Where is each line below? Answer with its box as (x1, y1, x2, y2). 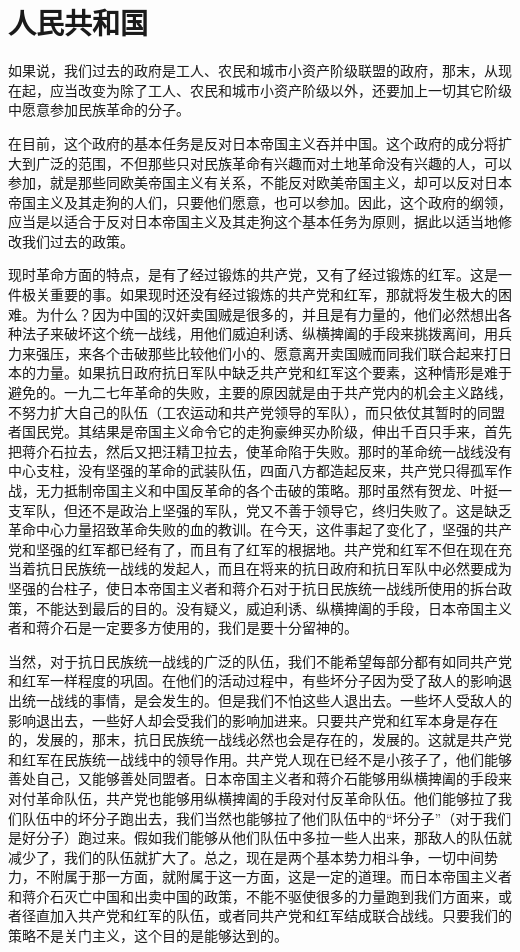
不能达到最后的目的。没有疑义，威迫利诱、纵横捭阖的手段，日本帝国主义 (35, 597, 512, 618)
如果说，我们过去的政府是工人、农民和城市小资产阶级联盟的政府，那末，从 (8, 60, 498, 81)
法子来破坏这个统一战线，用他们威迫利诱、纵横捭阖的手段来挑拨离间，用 (21, 323, 498, 344)
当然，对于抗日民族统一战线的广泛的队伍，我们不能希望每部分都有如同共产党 (8, 650, 512, 671)
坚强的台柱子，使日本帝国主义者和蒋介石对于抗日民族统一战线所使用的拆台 (8, 577, 498, 598)
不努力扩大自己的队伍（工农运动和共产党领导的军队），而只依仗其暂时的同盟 (8, 401, 505, 422)
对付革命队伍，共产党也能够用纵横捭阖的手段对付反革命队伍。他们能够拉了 (8, 787, 498, 808)
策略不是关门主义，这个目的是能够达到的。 (8, 925, 288, 946)
